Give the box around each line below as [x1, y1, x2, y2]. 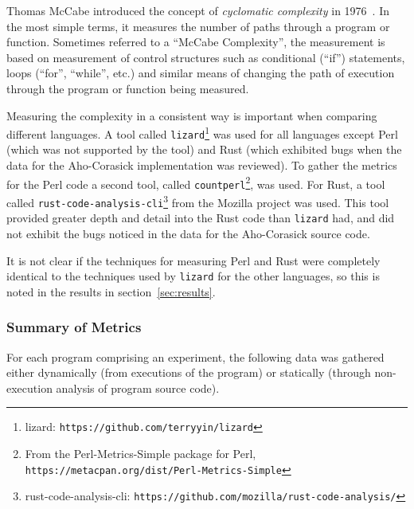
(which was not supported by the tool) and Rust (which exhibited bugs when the [6, 141, 402, 158]
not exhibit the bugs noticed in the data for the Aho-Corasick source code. [6, 225, 370, 241]
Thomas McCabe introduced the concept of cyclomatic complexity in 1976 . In [6, 2, 389, 18]
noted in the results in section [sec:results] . [6, 283, 216, 300]
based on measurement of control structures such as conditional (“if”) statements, [6, 49, 405, 65]
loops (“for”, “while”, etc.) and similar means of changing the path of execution [6, 65, 395, 81]
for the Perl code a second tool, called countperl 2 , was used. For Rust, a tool [6, 173, 385, 192]
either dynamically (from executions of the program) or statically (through [6, 364, 371, 381]
